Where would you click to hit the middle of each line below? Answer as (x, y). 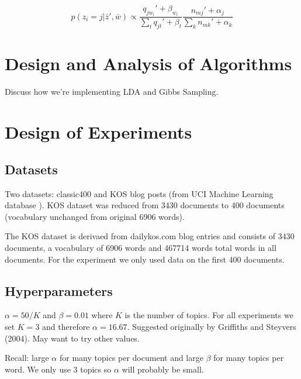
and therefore (66, 326)
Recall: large (27, 358)
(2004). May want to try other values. (72, 338)
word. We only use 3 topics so (58, 369)
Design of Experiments (98, 132)
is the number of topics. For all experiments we (209, 315)
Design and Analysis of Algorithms (148, 63)
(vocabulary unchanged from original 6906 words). (95, 216)
